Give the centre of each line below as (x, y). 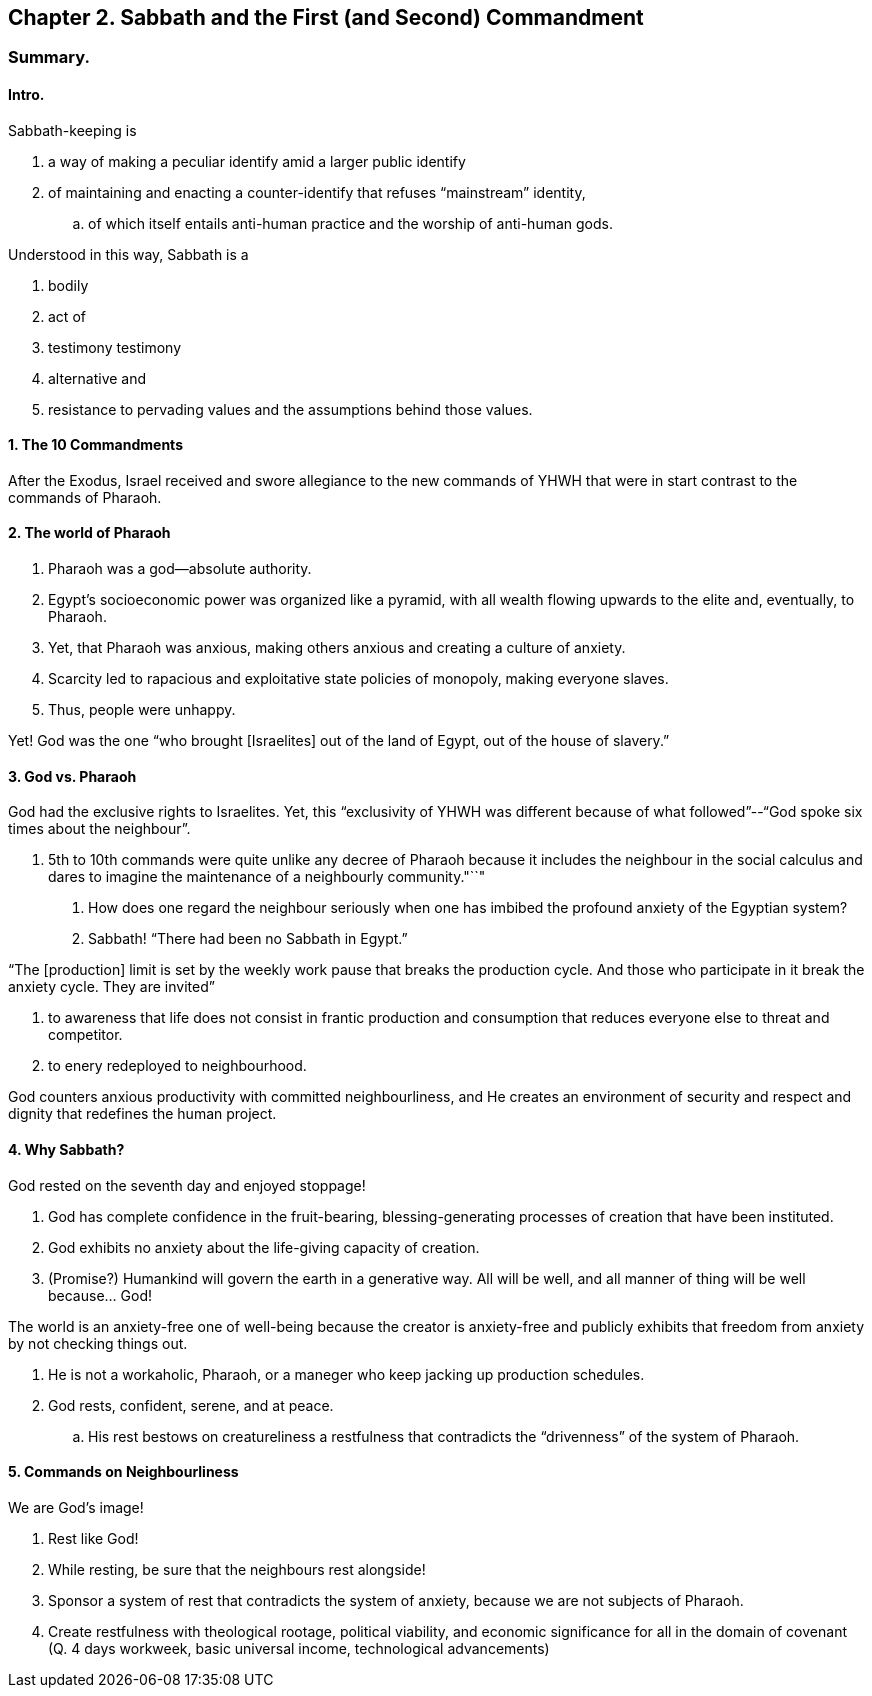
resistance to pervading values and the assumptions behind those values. (290, 409)
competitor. (85, 1035)
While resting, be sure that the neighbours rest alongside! (237, 1569)
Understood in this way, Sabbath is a (128, 254)
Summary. (49, 57)
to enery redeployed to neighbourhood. (177, 1066)
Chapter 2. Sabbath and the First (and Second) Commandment (326, 17)
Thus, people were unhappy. (142, 710)
